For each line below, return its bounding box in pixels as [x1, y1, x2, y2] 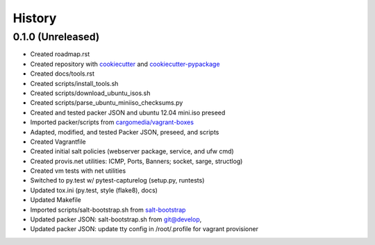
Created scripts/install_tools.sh [30, 79, 119, 87]
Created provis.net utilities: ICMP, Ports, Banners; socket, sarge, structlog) [30, 157, 243, 165]
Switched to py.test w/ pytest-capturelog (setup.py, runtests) [30, 176, 205, 185]
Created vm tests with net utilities [30, 167, 126, 175]
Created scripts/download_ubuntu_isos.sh [30, 89, 151, 97]
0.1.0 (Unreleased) [12, 31, 100, 43]
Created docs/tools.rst [30, 69, 95, 78]
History [12, 10, 57, 26]
